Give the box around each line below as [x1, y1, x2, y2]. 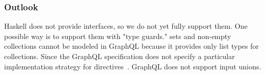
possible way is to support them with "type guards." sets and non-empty [4, 30, 231, 41]
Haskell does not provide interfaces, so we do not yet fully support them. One [4, 21, 248, 31]
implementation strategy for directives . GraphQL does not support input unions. [4, 61, 261, 71]
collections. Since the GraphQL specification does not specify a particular [4, 51, 235, 61]
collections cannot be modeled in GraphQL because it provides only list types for [4, 41, 259, 51]
